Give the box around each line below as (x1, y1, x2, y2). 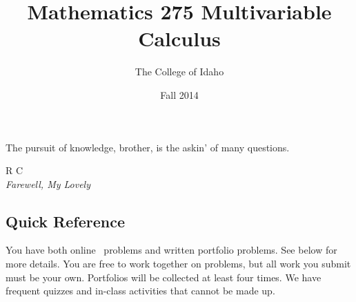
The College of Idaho (135, 64, 224, 79)
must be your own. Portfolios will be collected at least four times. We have (6, 270, 322, 284)
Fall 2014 (160, 87, 199, 102)
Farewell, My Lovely (6, 176, 91, 191)
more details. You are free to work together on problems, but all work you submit (6, 256, 351, 271)
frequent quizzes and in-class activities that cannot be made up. (6, 283, 275, 298)
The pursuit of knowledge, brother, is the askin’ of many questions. (6, 140, 290, 154)
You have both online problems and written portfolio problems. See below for (6, 243, 337, 257)
